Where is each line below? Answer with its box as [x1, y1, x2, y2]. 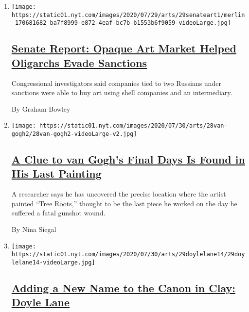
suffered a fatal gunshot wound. [11, 208, 106, 218]
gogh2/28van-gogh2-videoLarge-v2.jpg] [11, 131, 137, 137]
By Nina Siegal [11, 224, 56, 234]
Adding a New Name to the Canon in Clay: [11, 280, 235, 295]
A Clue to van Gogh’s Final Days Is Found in [11, 152, 245, 167]
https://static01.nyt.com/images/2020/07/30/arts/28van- [39, 122, 228, 130]
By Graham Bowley [11, 103, 71, 114]
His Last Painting [11, 166, 102, 181]
